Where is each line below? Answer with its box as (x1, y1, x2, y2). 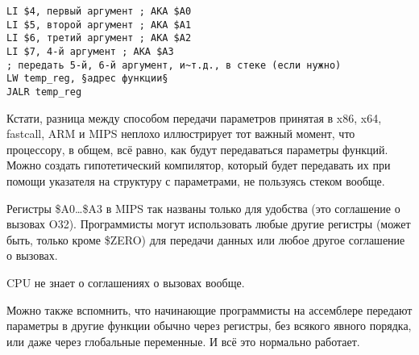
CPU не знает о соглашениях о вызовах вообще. (6, 274, 245, 290)
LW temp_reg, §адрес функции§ (6, 73, 168, 85)
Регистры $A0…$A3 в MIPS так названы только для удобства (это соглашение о (6, 199, 400, 216)
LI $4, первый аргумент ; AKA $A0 (6, 6, 192, 17)
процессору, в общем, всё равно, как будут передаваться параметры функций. (6, 140, 388, 157)
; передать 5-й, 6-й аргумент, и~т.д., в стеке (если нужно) (6, 59, 342, 71)
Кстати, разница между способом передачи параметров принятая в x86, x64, (6, 109, 382, 126)
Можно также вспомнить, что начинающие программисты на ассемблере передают (6, 301, 413, 318)
